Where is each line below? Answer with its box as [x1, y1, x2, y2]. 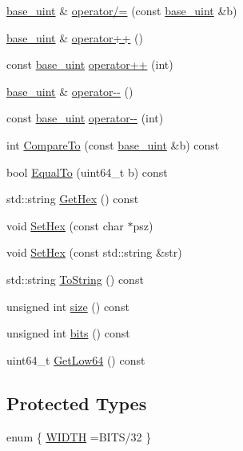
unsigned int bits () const [6, 325, 130, 341]
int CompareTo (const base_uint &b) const [6, 136, 220, 153]
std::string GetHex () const [6, 190, 139, 207]
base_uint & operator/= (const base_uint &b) [6, 2, 237, 18]
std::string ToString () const [6, 270, 144, 287]
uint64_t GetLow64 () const [6, 351, 145, 368]
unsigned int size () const [6, 297, 129, 314]
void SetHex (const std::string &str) [6, 244, 182, 261]
